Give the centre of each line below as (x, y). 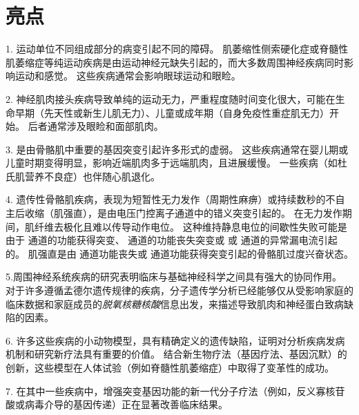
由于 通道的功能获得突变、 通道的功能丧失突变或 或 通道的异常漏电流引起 (172, 240)
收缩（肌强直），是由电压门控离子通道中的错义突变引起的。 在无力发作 (183, 213)
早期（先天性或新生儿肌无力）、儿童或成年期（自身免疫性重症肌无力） (172, 112)
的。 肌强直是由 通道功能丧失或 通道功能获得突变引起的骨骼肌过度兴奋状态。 (179, 253)
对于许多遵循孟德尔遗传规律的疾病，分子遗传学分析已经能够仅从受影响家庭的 (179, 290)
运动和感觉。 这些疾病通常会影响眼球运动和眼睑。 (128, 76)
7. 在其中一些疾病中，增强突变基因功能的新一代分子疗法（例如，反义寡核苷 (175, 390)
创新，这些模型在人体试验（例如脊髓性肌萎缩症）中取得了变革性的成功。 (170, 367)
